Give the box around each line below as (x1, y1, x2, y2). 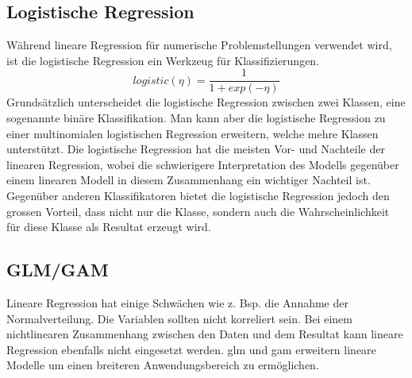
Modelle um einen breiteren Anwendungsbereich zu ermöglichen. (6, 357, 319, 373)
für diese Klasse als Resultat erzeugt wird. (6, 218, 211, 235)
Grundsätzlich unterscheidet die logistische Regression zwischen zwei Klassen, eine (6, 94, 406, 110)
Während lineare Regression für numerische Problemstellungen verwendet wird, (6, 37, 392, 53)
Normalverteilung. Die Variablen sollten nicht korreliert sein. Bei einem (6, 310, 352, 326)
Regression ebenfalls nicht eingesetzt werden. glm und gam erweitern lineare (6, 341, 376, 357)
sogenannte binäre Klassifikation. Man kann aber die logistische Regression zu (6, 110, 386, 126)
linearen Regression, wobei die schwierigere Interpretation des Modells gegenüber (6, 156, 399, 172)
